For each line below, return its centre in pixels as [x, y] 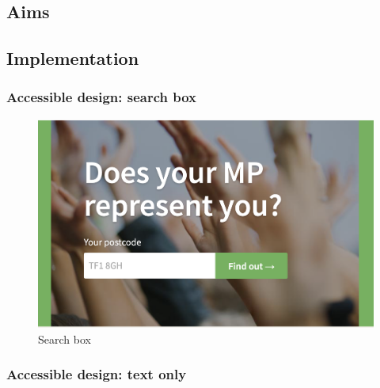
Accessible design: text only [97, 374]
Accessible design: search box [102, 97]
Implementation [73, 58]
